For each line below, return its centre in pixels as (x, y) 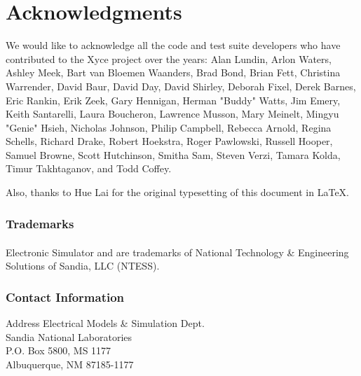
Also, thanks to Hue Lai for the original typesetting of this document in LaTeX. (178, 192)
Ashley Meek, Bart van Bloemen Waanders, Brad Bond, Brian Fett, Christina (173, 72)
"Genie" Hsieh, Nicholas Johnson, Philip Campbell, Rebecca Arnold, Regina (169, 127)
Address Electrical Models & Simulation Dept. (105, 322)
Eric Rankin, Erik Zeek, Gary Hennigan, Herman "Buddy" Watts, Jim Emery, (173, 100)
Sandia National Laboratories (69, 336)
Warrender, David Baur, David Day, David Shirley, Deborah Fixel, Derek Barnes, (181, 86)
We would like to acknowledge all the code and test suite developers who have (173, 45)
